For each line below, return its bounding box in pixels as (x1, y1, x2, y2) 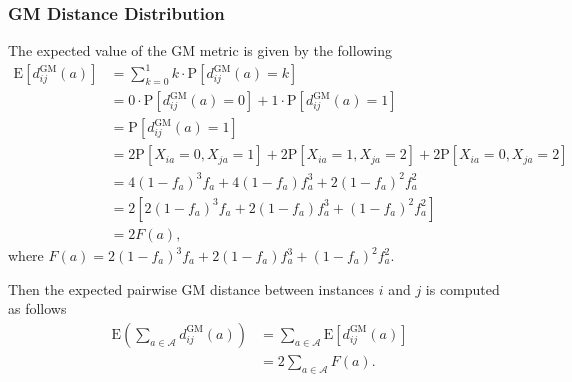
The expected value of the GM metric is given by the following (8, 40, 393, 61)
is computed (425, 278, 500, 299)
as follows (8, 298, 67, 319)
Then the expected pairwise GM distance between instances (8, 278, 374, 299)
